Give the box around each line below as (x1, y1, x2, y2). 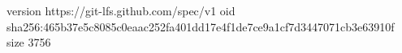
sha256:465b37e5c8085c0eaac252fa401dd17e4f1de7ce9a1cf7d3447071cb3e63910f (6, 18, 395, 35)
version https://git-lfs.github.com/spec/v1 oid (6, 2, 236, 18)
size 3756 (6, 34, 51, 51)
